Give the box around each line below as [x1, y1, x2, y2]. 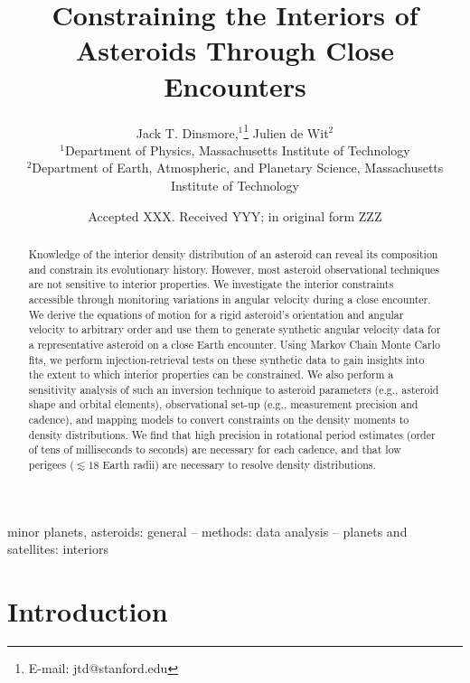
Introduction [7, 593, 168, 630]
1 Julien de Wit [243, 120, 329, 142]
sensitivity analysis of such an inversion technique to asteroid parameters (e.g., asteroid [28, 381, 439, 397]
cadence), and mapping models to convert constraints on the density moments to [28, 412, 409, 427]
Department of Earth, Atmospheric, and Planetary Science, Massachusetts [32, 158, 444, 177]
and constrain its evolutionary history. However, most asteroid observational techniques [28, 261, 439, 276]
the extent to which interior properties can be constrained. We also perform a [28, 367, 394, 382]
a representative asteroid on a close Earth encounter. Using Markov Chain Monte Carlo [28, 336, 440, 351]
